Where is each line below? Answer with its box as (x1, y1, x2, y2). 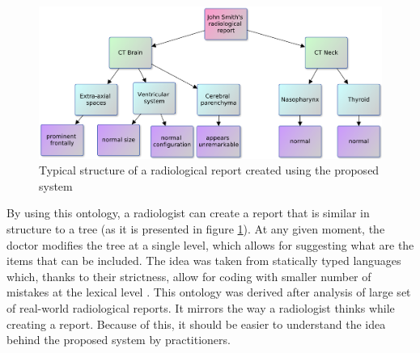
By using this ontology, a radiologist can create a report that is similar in (6, 204, 370, 221)
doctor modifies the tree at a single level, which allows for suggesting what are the (6, 236, 414, 253)
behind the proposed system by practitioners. (6, 331, 231, 348)
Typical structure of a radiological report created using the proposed (39, 162, 380, 179)
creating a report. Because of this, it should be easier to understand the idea (6, 315, 386, 332)
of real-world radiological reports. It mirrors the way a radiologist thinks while (6, 299, 395, 316)
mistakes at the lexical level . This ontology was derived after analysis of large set (6, 284, 411, 300)
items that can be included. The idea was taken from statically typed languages (6, 252, 401, 269)
